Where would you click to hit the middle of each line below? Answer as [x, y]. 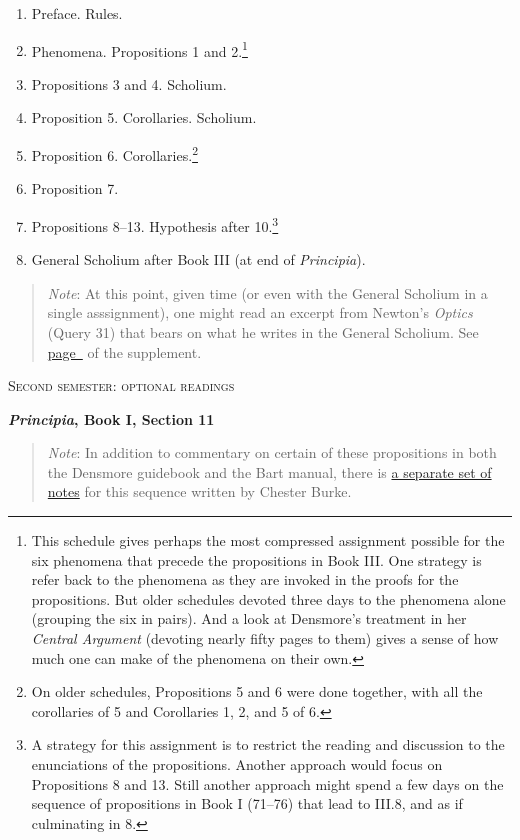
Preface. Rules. [77, 13]
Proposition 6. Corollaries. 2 [114, 153]
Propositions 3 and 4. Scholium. [129, 83]
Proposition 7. [75, 188]
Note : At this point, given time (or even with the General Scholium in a [267, 292]
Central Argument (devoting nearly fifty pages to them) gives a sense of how [265, 638]
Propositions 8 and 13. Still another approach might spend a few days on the [267, 783]
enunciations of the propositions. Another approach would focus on [237, 764]
